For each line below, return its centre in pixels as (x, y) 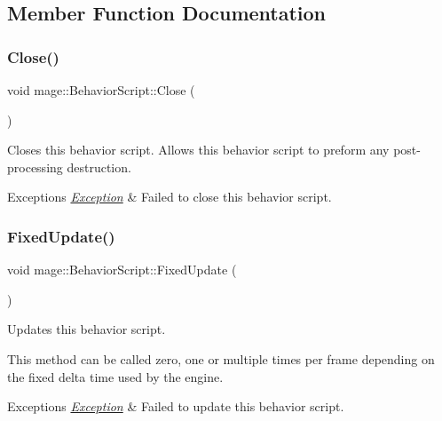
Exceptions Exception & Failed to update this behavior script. (176, 406)
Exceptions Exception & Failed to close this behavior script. (170, 197)
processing (35, 167)
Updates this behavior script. (87, 329)
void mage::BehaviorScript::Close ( (101, 90)
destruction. (99, 167)
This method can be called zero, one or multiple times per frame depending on (221, 358)
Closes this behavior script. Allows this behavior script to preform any (198, 150)
